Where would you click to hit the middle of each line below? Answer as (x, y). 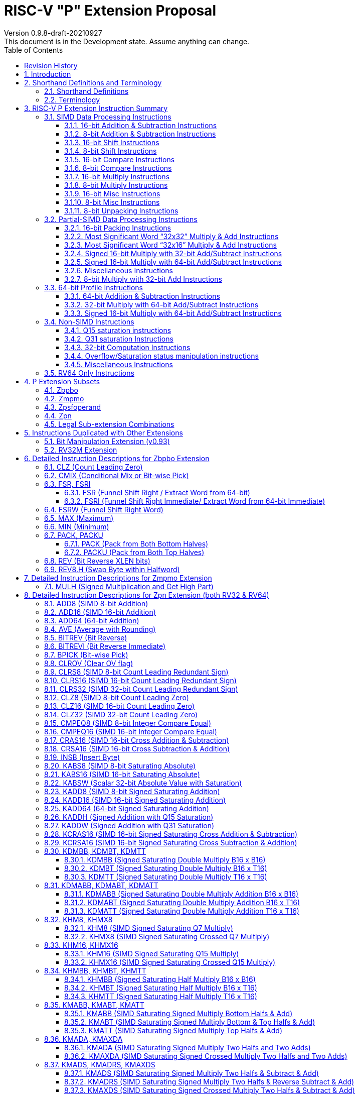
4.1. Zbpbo (61, 390)
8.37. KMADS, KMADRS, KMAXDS (100, 1064)
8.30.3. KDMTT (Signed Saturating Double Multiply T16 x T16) (166, 877)
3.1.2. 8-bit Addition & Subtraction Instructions (140, 134)
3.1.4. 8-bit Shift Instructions (111, 151)
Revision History (51, 65)
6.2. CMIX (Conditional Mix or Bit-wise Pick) (117, 475)
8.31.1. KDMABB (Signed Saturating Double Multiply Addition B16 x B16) (182, 894)
